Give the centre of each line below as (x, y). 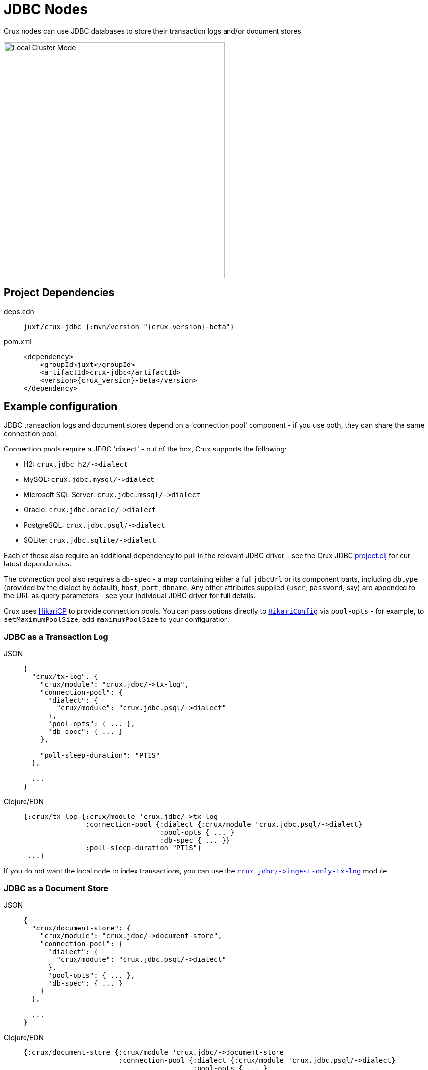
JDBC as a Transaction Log (56, 636)
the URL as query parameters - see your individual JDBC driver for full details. (130, 596)
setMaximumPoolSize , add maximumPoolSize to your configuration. (117, 619)
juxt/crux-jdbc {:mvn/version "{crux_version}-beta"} (129, 326)
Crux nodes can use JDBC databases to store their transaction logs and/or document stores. (153, 31)
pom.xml (18, 341)
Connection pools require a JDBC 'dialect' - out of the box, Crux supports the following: (145, 449)
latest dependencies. (38, 564)
